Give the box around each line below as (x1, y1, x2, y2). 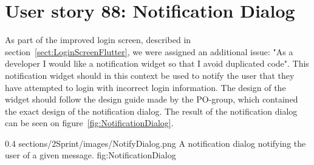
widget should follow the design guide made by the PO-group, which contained (5, 93, 298, 106)
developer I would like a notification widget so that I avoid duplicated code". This (5, 57, 309, 70)
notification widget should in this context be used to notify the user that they (5, 69, 295, 81)
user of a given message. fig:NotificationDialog (5, 149, 176, 161)
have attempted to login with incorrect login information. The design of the (5, 81, 286, 93)
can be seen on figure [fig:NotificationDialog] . (5, 116, 174, 129)
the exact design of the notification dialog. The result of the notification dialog (5, 104, 298, 117)
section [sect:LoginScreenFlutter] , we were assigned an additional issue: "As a (5, 45, 293, 58)
